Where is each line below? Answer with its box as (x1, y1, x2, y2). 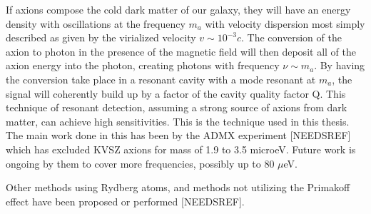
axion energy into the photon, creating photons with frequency (6, 58, 280, 73)
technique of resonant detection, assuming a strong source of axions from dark (6, 100, 347, 115)
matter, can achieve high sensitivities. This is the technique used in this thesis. (6, 113, 350, 128)
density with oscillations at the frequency (6, 16, 185, 31)
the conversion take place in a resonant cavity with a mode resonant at (6, 71, 316, 86)
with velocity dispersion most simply (205, 16, 365, 31)
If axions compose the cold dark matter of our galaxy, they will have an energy (6, 2, 351, 16)
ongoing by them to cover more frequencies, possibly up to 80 (6, 156, 275, 170)
